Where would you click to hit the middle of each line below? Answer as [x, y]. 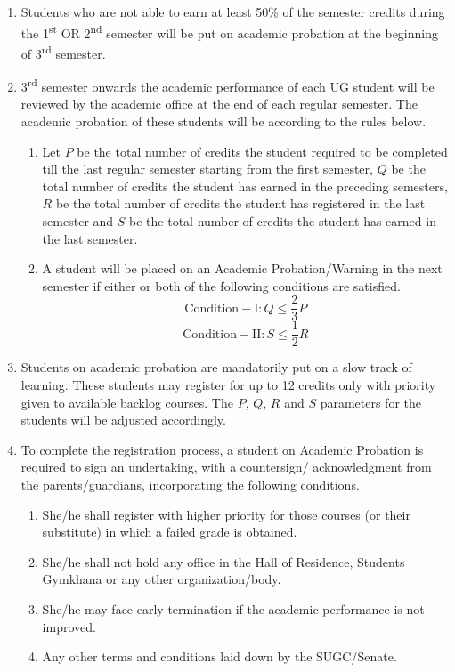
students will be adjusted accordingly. [123, 420]
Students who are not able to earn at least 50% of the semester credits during [233, 12]
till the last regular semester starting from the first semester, [207, 169]
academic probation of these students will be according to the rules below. [223, 121]
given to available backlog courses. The [127, 402]
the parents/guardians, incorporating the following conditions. [190, 484]
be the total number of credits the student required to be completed [262, 151]
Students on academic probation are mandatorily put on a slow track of [216, 367]
